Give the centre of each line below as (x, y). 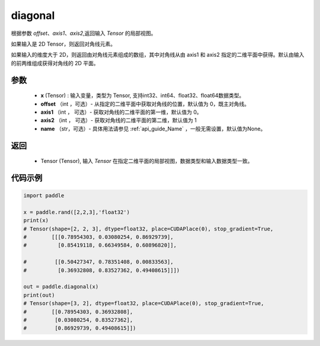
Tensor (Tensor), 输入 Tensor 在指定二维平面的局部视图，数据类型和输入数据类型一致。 (147, 161)
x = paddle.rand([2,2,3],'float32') (77, 212)
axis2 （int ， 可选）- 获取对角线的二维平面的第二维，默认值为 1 (119, 120)
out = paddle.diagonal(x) (61, 287)
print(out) (39, 295)
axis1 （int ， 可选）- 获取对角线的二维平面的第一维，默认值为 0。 (121, 112)
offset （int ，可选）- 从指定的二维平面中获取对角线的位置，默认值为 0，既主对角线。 (145, 104)
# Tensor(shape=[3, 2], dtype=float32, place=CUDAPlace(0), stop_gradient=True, (144, 303)
